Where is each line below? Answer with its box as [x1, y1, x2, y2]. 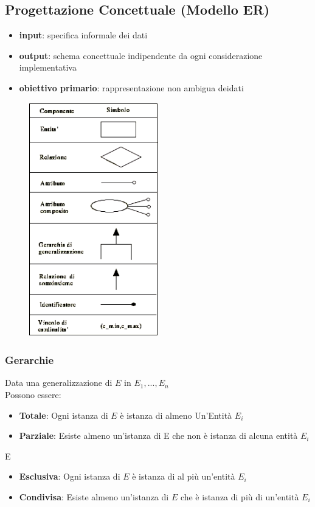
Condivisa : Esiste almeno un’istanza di [19, 490, 169, 503]
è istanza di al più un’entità [132, 470, 235, 483]
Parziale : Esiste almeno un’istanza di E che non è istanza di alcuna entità [19, 429, 298, 442]
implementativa [19, 61, 77, 74]
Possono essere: [5, 388, 61, 400]
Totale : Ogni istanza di [19, 408, 108, 421]
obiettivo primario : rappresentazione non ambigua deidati [19, 81, 244, 94]
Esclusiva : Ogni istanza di [19, 470, 120, 483]
